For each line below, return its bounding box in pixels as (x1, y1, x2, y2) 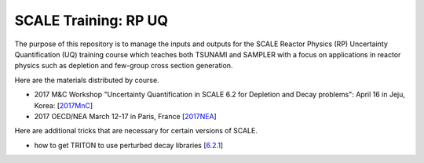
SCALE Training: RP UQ (14, 12, 169, 29)
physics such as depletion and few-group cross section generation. (14, 61, 233, 71)
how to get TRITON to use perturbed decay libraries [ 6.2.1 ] (34, 140, 224, 150)
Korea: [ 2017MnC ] (34, 100, 93, 110)
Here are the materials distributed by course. (14, 75, 160, 85)
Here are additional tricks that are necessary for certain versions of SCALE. (14, 126, 258, 136)
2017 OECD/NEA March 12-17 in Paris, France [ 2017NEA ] (34, 111, 217, 121)
